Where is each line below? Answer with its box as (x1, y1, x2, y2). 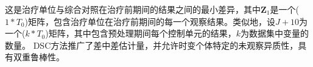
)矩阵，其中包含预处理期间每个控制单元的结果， (45, 27, 236, 40)
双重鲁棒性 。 (13, 51, 65, 63)
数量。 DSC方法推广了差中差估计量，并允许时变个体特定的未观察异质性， (5, 38, 298, 51)
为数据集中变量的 (241, 27, 309, 40)
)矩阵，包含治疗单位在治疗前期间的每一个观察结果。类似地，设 (24, 15, 275, 27)
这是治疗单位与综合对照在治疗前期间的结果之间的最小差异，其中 (5, 3, 261, 15)
